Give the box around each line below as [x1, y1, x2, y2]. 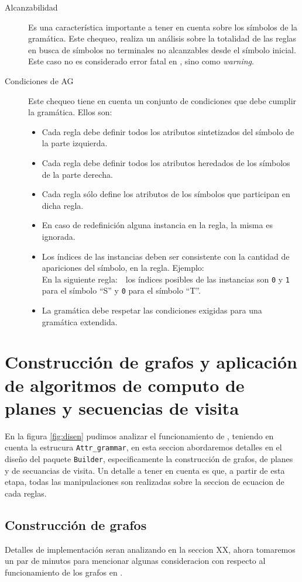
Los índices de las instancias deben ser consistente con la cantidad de [42, 250, 290, 262]
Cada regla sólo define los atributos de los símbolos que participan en [42, 188, 290, 200]
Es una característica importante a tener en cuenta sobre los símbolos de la [28, 20, 298, 33]
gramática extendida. [42, 315, 118, 328]
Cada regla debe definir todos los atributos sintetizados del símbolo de [42, 125, 294, 137]
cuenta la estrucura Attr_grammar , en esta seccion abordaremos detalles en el [5, 441, 282, 453]
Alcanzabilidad [5, 1, 58, 13]
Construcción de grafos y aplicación [5, 350, 297, 374]
